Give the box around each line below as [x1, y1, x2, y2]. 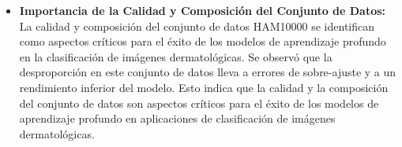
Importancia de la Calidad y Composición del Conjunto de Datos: [19, 2, 386, 18]
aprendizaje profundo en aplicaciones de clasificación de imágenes [19, 110, 336, 127]
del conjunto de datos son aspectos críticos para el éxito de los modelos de [19, 94, 379, 111]
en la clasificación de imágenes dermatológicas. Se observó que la [19, 48, 332, 64]
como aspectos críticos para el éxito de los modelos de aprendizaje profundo [19, 33, 386, 50]
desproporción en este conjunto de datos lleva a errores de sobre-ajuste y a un [19, 64, 396, 80]
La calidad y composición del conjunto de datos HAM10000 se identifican [19, 17, 374, 34]
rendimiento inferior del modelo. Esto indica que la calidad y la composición [19, 79, 389, 95]
